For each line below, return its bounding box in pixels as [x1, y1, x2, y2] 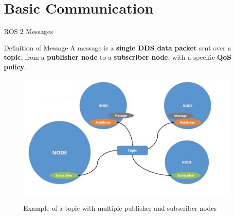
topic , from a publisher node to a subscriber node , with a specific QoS [4, 52, 232, 62]
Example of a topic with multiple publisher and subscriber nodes [23, 202, 217, 213]
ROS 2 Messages [4, 26, 53, 36]
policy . [4, 61, 26, 71]
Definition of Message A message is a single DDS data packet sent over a [4, 42, 232, 52]
